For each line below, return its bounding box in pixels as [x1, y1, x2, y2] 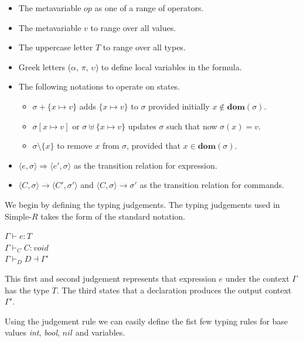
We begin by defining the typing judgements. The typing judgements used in [5, 198, 280, 210]
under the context [225, 272, 290, 284]
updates [128, 119, 156, 132]
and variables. [75, 326, 125, 338]
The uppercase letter [18, 41, 93, 53]
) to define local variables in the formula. [95, 60, 242, 73]
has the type [5, 283, 49, 296]
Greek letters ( [18, 60, 72, 73]
